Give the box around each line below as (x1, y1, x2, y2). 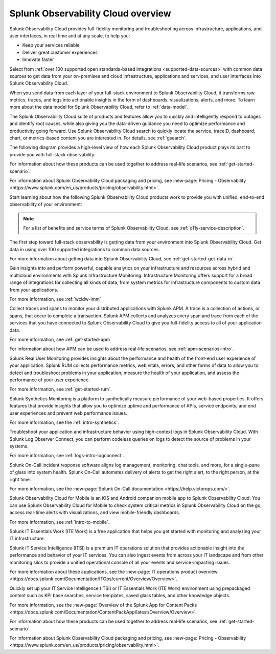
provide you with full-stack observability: (9, 151, 96, 157)
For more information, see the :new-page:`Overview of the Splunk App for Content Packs (9, 602, 197, 608)
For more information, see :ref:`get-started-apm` (9, 336, 112, 342)
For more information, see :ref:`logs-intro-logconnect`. (9, 453, 124, 459)
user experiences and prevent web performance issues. (9, 410, 127, 416)
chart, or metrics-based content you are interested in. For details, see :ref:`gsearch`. (9, 135, 187, 141)
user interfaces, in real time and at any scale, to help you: (9, 32, 130, 38)
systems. (9, 443, 29, 449)
